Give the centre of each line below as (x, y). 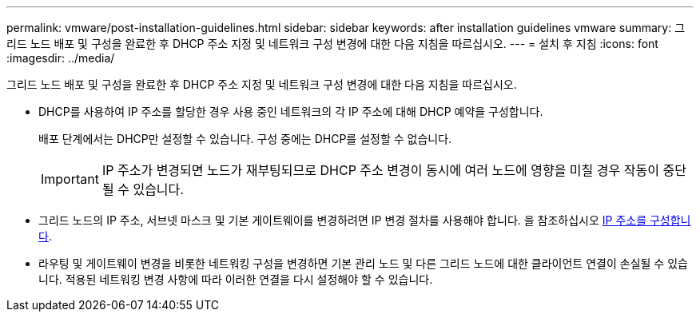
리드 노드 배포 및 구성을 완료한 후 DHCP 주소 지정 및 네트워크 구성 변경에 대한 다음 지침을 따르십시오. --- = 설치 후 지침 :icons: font (332, 44)
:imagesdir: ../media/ (61, 58)
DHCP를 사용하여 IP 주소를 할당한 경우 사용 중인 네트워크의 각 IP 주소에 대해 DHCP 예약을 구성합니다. (291, 111)
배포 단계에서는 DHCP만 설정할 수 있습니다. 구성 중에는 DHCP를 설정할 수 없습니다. (245, 139)
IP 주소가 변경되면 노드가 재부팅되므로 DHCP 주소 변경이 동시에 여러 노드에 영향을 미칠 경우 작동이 (380, 170)
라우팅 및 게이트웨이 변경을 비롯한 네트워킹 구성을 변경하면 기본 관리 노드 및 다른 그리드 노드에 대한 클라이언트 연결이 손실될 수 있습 (363, 263)
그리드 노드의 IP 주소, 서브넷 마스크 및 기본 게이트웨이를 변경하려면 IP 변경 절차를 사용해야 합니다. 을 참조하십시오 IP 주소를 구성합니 (365, 220)
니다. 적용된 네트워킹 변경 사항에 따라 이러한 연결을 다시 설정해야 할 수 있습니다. (236, 279)
